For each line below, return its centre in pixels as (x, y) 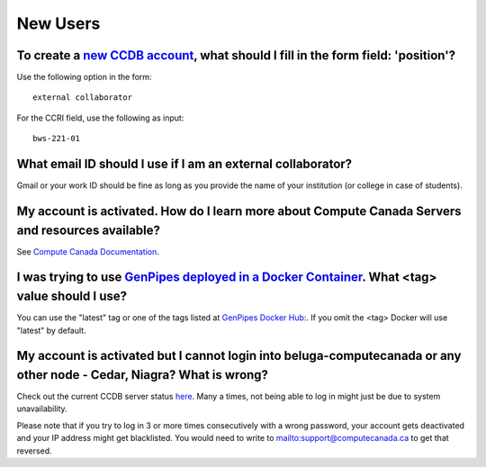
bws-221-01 (57, 139)
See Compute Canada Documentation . (88, 251)
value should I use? (72, 296)
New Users (58, 23)
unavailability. (42, 409)
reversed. (35, 451)
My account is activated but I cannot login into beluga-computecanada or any (239, 356)
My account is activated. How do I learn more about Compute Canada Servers (239, 211)
